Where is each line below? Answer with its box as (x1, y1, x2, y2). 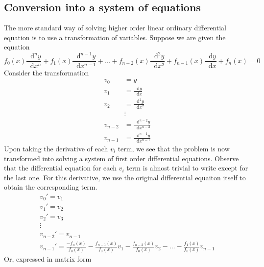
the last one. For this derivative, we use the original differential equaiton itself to (4, 172, 246, 182)
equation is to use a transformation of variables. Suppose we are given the (4, 32, 226, 42)
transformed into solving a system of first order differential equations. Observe (4, 153, 239, 163)
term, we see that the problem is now (118, 143, 230, 153)
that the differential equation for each (4, 163, 117, 173)
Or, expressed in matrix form (4, 253, 92, 264)
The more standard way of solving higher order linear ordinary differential (4, 23, 226, 33)
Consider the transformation (4, 67, 89, 77)
